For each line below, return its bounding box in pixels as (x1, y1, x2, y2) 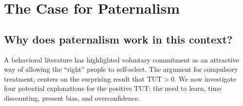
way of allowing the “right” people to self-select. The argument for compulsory (4, 64, 238, 74)
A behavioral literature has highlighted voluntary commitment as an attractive (4, 54, 239, 64)
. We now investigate (174, 73, 236, 84)
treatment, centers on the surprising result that (4, 73, 145, 84)
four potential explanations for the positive (4, 83, 132, 93)
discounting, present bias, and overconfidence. (4, 92, 140, 103)
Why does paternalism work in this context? (4, 31, 233, 46)
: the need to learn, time (149, 83, 222, 93)
